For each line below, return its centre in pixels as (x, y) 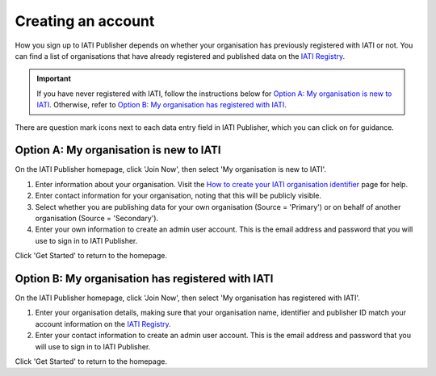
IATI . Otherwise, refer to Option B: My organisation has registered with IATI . (161, 105)
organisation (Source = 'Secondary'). (97, 218)
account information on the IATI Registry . (103, 324)
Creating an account (85, 21)
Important (54, 79)
